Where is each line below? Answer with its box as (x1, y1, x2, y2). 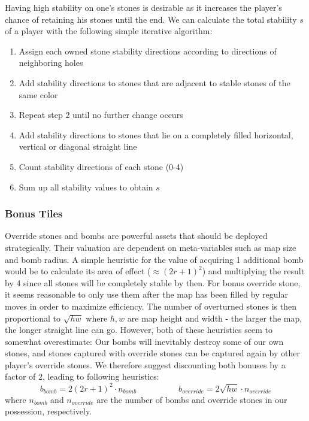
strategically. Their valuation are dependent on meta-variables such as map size (5, 241, 296, 253)
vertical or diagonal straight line (19, 140, 137, 153)
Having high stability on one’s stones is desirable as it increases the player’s (5, 1, 282, 13)
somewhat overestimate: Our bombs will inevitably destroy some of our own (5, 335, 284, 347)
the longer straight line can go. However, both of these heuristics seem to (5, 323, 272, 336)
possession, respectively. (5, 405, 92, 417)
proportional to (5, 311, 61, 324)
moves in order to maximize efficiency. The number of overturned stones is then (5, 299, 296, 312)
